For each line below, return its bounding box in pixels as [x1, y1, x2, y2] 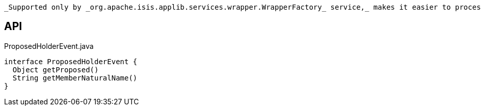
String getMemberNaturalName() [12, 73, 138, 82]
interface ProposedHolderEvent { [4, 57, 138, 66]
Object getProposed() [12, 65, 99, 74]
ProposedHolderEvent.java [4, 41, 94, 50]
